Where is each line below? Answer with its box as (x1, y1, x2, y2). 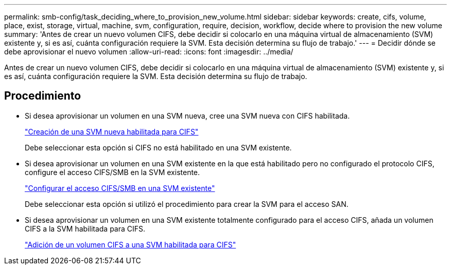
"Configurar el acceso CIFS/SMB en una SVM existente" (25, 183, 215, 193)
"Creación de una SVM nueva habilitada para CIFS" (25, 127, 199, 136)
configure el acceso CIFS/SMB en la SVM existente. (25, 167, 200, 177)
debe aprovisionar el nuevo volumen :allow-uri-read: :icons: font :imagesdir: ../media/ (4, 47, 293, 56)
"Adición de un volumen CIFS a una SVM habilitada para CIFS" (25, 240, 236, 249)
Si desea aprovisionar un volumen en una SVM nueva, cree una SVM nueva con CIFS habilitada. (25, 111, 350, 120)
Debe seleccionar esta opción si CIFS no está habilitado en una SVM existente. (25, 143, 292, 152)
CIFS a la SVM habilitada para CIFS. (25, 224, 146, 233)
